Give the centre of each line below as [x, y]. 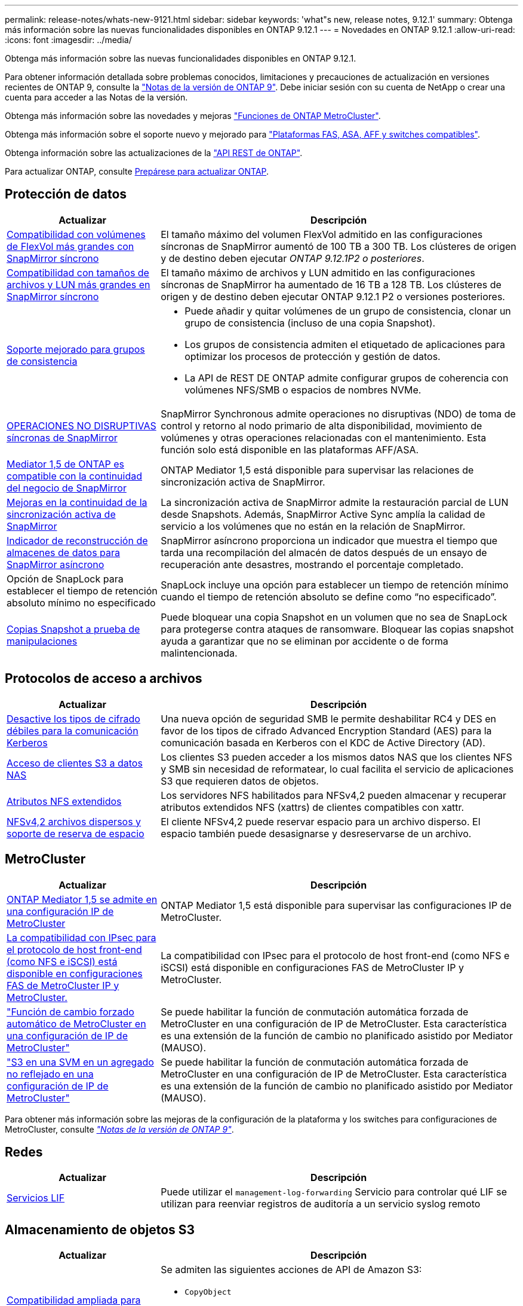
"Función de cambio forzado [70, 1011]
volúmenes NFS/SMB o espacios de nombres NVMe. [303, 390]
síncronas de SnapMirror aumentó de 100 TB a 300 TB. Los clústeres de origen [339, 246]
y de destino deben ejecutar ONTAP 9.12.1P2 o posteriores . [293, 258]
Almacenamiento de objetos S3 [100, 1229]
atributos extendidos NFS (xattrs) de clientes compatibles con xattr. [313, 807]
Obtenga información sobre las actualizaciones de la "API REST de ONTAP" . [154, 153]
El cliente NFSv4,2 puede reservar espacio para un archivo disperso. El [321, 821]
